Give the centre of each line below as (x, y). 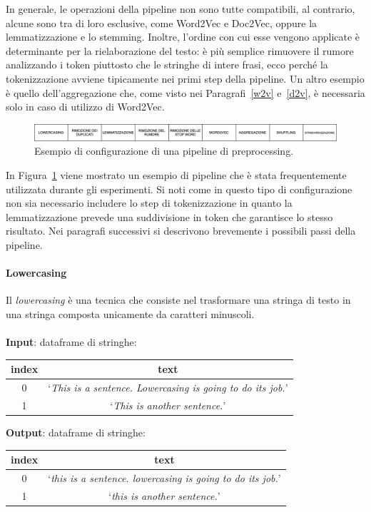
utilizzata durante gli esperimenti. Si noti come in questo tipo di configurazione (179, 189)
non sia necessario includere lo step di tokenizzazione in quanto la (149, 203)
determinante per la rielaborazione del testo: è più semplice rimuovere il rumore (180, 50)
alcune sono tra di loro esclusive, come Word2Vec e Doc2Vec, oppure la (162, 22)
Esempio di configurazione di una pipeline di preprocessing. (164, 151)
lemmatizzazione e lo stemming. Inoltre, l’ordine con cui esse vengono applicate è (183, 37)
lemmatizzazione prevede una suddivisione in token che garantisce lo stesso (169, 216)
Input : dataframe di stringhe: (71, 342)
